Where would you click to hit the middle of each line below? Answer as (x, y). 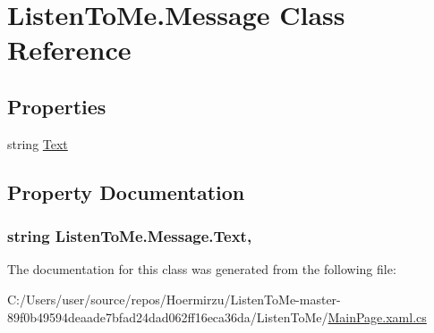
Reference (69, 50)
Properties (57, 106)
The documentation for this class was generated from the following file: (202, 269)
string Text (38, 143)
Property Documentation (126, 191)
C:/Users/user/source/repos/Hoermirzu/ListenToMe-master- (174, 299)
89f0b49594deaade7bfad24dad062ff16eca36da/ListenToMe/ (168, 316)
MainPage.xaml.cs (377, 316)
